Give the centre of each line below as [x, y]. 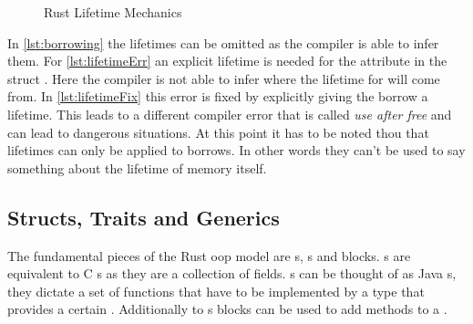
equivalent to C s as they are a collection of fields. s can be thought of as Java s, [232, 273]
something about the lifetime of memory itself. [137, 167]
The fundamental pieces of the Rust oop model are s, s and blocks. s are [209, 255]
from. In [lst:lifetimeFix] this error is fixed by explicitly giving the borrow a [218, 96]
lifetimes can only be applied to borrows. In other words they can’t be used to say [236, 150]
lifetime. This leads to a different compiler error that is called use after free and [230, 114]
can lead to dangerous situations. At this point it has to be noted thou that [218, 132]
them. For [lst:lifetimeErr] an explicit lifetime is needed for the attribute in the [227, 61]
